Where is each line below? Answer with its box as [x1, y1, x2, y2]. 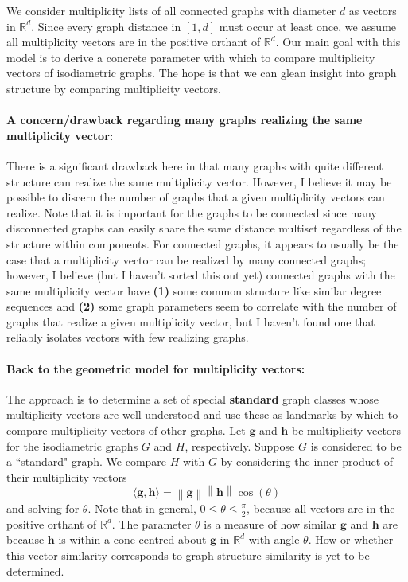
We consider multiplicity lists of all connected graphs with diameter [6, 2, 336, 18]
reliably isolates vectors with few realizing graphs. [6, 329, 249, 346]
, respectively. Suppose [185, 437, 295, 454]
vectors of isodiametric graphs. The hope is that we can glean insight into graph [6, 64, 397, 81]
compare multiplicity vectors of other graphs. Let [6, 422, 246, 439]
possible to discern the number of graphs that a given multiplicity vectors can [6, 189, 385, 205]
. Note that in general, [87, 499, 196, 516]
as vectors [348, 2, 397, 18]
